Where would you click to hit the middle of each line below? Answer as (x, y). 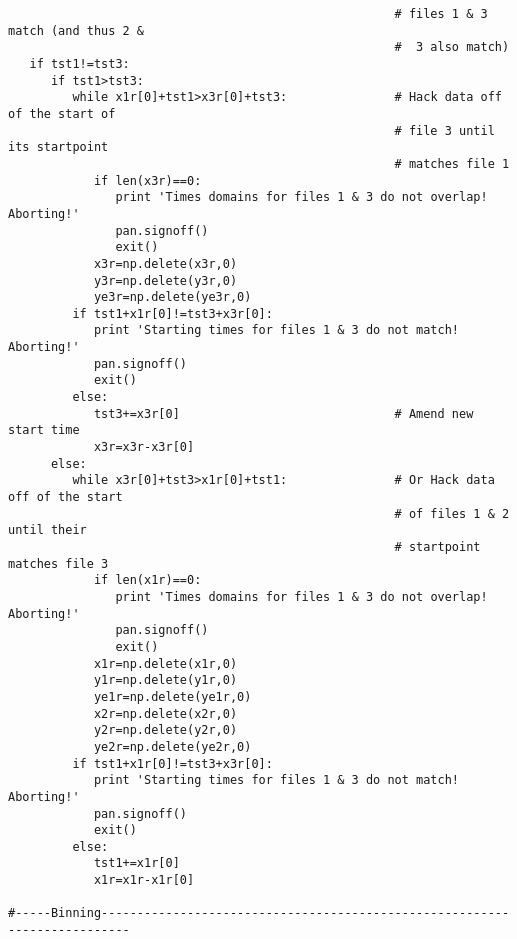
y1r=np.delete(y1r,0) (165, 680)
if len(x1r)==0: (147, 580)
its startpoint (58, 147)
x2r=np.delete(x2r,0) (165, 713)
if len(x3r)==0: (147, 180)
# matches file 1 (452, 163)
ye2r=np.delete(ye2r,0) (172, 746)
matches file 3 (58, 563)
